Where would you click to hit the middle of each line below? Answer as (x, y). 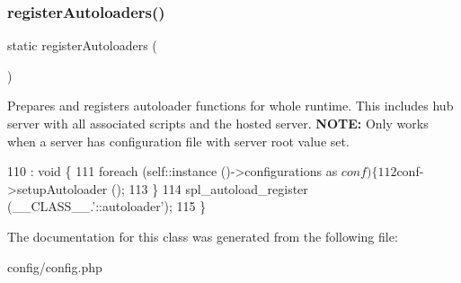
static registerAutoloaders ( (82, 45)
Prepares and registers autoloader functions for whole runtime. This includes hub (230, 106)
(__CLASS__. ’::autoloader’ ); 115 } (107, 206)
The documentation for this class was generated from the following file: (203, 236)
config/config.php (55, 266)
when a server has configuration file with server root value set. (178, 141)
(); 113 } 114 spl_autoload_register (210, 188)
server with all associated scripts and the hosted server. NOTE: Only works (218, 123)
